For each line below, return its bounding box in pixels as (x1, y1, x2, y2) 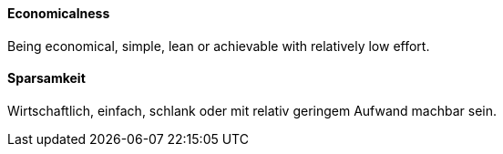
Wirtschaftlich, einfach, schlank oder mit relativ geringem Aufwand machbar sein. (7, 102, 498, 118)
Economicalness (7, 5, 110, 21)
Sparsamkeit (7, 70, 86, 87)
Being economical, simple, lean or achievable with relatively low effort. (7, 37, 430, 54)
